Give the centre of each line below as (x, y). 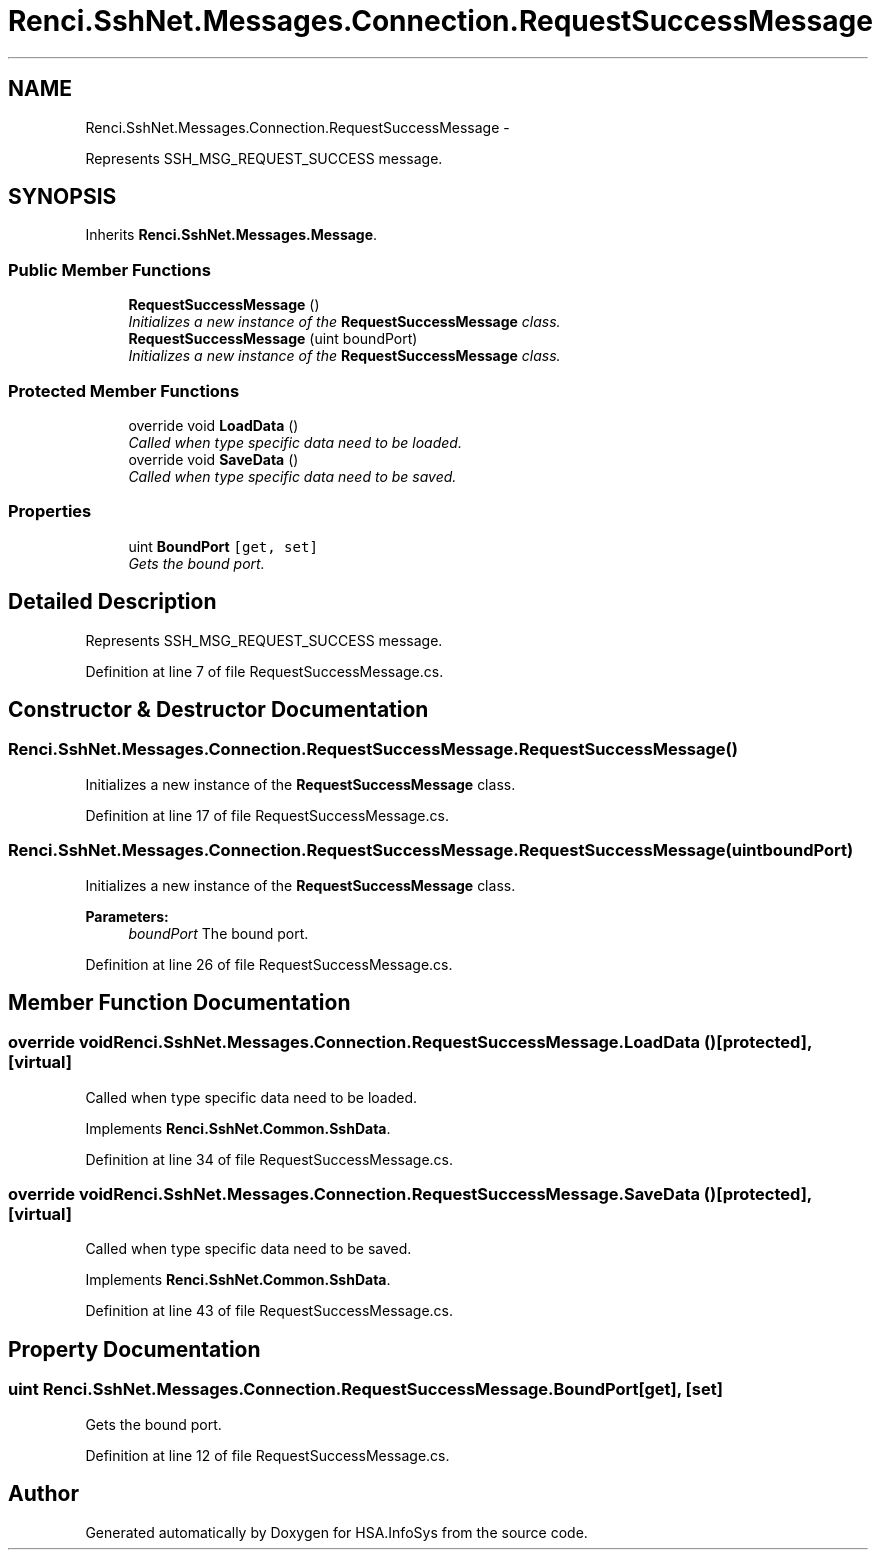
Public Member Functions (109, 269)
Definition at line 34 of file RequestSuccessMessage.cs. (269, 1159)
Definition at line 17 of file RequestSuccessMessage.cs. (267, 815)
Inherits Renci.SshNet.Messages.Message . (231, 235)
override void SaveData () (213, 459)
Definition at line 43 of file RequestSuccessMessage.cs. (269, 1311)
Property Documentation (134, 1349)
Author (43, 1494)
